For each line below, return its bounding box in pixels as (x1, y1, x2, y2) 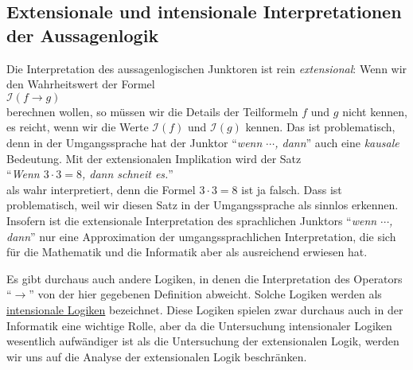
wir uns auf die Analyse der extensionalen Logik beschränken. (6, 348, 307, 364)
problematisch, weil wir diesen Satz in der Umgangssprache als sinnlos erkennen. (6, 197, 399, 213)
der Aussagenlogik (6, 22, 159, 47)
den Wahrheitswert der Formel (6, 76, 155, 92)
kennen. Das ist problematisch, (245, 119, 395, 135)
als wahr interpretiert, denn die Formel (6, 181, 196, 197)
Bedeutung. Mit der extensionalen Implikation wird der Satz (6, 150, 302, 166)
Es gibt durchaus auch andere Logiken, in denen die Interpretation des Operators (6, 270, 403, 286)
